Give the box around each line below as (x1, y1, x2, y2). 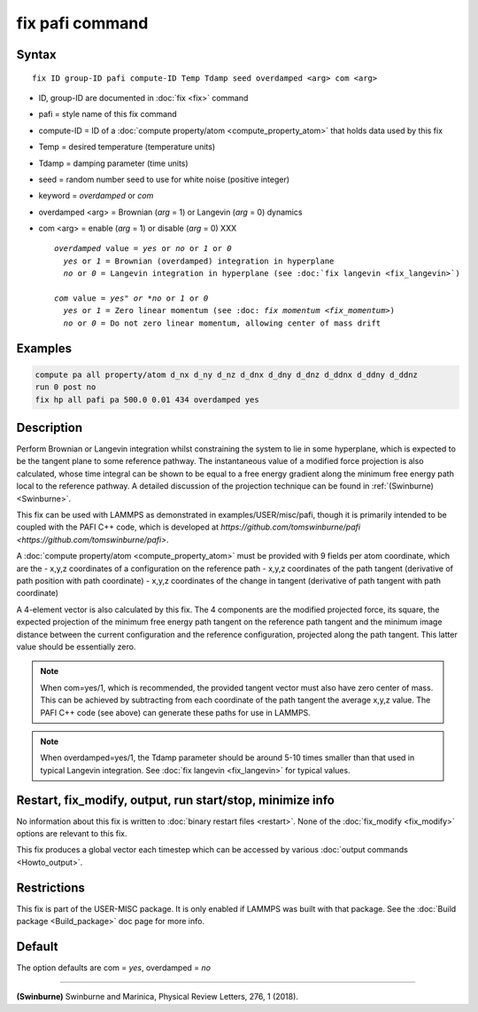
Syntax (16, 47, 57, 62)
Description (16, 420, 83, 435)
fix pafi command (16, 13, 149, 33)
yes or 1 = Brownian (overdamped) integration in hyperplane (63, 255, 335, 266)
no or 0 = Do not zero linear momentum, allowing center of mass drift (63, 318, 382, 328)
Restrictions (16, 880, 86, 895)
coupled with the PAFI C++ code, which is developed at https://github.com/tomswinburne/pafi (16, 522, 361, 532)
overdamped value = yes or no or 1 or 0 (54, 244, 232, 254)
